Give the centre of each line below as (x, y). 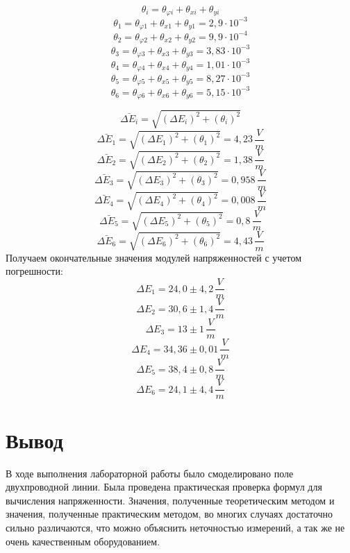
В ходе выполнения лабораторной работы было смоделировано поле (150, 473)
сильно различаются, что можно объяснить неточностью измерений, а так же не (175, 527)
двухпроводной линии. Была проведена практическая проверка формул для (164, 487)
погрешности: (34, 271)
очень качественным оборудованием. (83, 541)
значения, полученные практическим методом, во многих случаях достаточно (169, 514)
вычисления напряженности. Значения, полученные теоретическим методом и (170, 500)
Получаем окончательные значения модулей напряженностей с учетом (154, 257)
